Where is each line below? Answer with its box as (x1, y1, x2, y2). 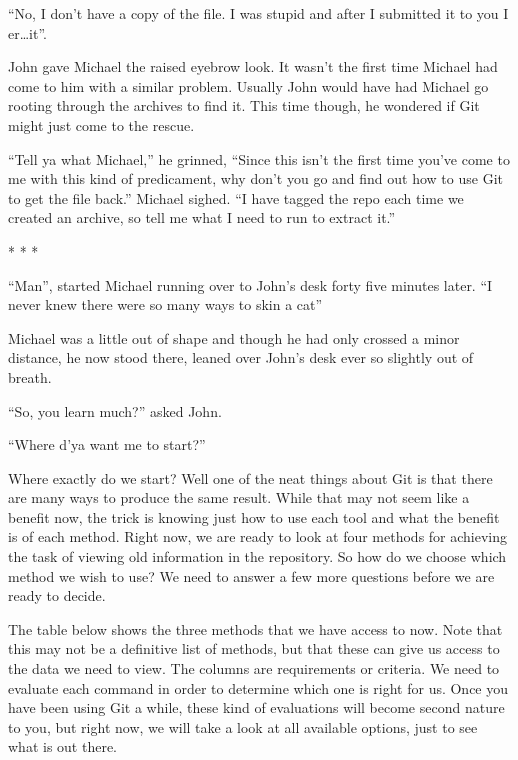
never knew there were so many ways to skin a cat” (8, 294, 323, 315)
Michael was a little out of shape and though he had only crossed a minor (8, 327, 460, 348)
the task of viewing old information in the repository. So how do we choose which (8, 546, 507, 567)
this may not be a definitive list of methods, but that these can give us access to (8, 638, 500, 659)
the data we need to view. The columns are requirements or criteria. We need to (8, 658, 500, 679)
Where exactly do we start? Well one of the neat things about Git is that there (8, 467, 493, 488)
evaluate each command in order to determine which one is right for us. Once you (8, 677, 509, 698)
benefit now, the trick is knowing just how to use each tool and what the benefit (8, 506, 500, 527)
